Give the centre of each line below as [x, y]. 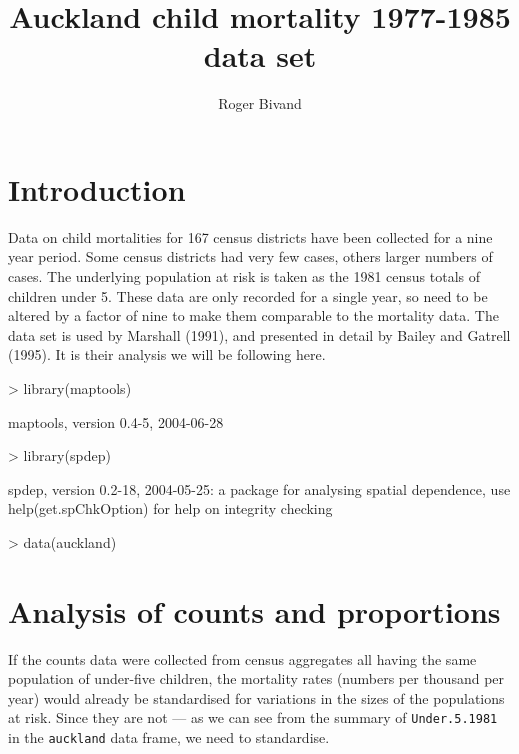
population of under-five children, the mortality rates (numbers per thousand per [256, 678]
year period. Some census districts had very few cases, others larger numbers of [250, 256]
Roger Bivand [260, 103]
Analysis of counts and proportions [254, 610]
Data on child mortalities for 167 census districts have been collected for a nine [250, 236]
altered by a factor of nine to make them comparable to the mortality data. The [253, 315]
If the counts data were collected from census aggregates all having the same [242, 658]
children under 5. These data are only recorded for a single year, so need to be [248, 295]
